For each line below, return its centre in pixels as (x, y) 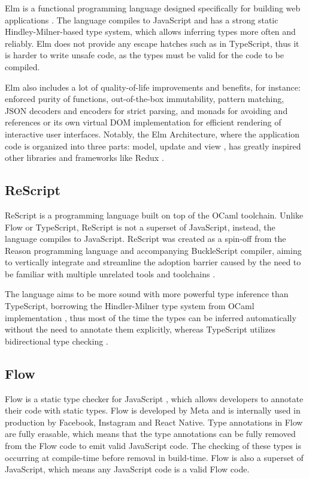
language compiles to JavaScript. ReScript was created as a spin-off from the (146, 239)
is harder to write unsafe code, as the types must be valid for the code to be (145, 55)
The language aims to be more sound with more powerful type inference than (147, 294)
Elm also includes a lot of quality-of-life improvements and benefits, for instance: (153, 87)
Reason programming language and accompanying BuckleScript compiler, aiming (153, 250)
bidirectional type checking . (57, 341)
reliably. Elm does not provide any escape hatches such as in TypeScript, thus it (152, 43)
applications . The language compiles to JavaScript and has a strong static (142, 20)
